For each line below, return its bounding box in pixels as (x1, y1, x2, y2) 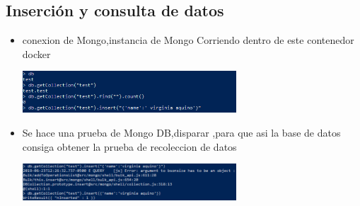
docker (22, 46, 51, 61)
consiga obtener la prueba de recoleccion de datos (22, 139, 237, 154)
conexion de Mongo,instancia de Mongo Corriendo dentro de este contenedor (22, 33, 354, 47)
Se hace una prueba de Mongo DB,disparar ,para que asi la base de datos (22, 125, 341, 139)
